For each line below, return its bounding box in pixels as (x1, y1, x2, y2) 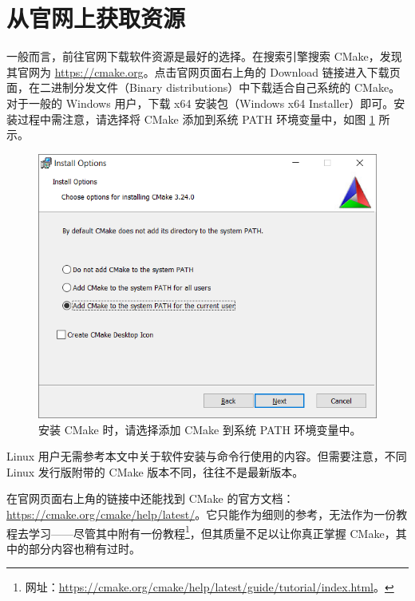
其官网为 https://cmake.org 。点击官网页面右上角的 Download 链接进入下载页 (6, 63, 401, 80)
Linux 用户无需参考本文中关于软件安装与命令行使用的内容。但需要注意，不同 (6, 448, 407, 465)
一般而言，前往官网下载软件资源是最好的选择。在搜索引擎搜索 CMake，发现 (6, 48, 402, 65)
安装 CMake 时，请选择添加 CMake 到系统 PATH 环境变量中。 (38, 421, 362, 437)
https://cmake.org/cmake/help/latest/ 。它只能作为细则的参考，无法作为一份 (6, 506, 397, 523)
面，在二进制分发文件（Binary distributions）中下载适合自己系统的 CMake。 (6, 79, 401, 96)
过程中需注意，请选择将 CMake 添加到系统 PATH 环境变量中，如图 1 (17, 110, 375, 127)
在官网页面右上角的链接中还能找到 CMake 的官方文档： (6, 490, 294, 507)
